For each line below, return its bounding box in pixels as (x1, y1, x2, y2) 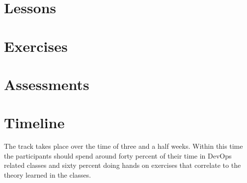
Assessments (4, 74, 89, 94)
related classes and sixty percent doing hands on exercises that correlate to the (4, 160, 241, 170)
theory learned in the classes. (4, 170, 91, 180)
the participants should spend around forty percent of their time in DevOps (4, 150, 232, 160)
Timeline (4, 113, 65, 133)
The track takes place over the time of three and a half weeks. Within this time (4, 141, 243, 151)
